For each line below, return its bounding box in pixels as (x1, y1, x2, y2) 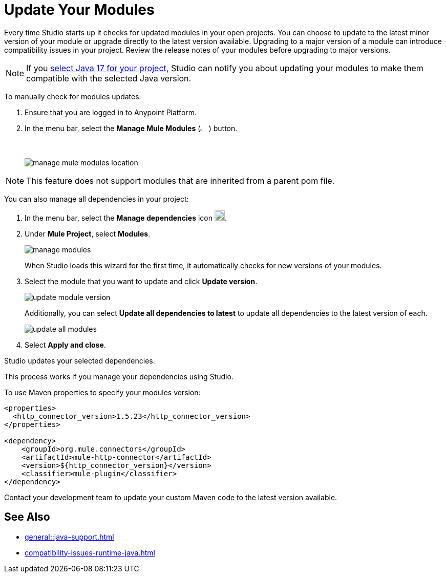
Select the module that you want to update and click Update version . (25, 276, 258, 286)
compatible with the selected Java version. (26, 73, 192, 83)
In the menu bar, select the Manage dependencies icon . (25, 213, 227, 222)
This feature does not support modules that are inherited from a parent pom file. (26, 175, 335, 186)
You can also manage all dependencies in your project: (4, 194, 189, 203)
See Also (4, 510, 50, 524)
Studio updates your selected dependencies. (4, 356, 155, 365)
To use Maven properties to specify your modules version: (4, 388, 201, 397)
